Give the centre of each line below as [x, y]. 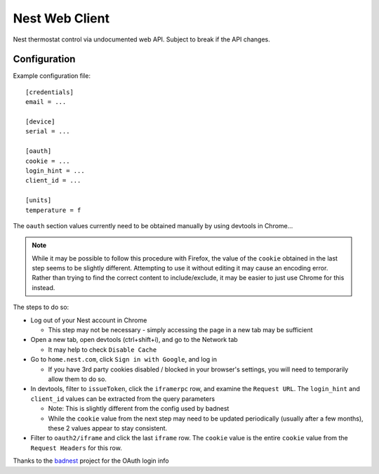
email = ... [46, 102]
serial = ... [48, 131]
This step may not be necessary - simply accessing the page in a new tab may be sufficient [180, 330]
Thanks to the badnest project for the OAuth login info [91, 461]
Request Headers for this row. [76, 448]
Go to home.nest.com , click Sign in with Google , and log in [124, 360]
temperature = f [53, 210]
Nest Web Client [61, 18]
